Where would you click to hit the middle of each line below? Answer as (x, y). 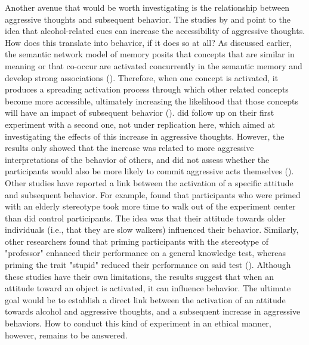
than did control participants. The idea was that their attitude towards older (145, 218)
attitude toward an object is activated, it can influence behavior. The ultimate (148, 288)
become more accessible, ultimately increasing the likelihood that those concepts (152, 101)
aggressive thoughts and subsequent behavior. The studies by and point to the (148, 19)
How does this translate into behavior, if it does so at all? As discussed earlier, (149, 42)
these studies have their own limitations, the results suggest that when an (139, 276)
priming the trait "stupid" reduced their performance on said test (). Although (148, 265)
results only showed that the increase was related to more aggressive (129, 148)
